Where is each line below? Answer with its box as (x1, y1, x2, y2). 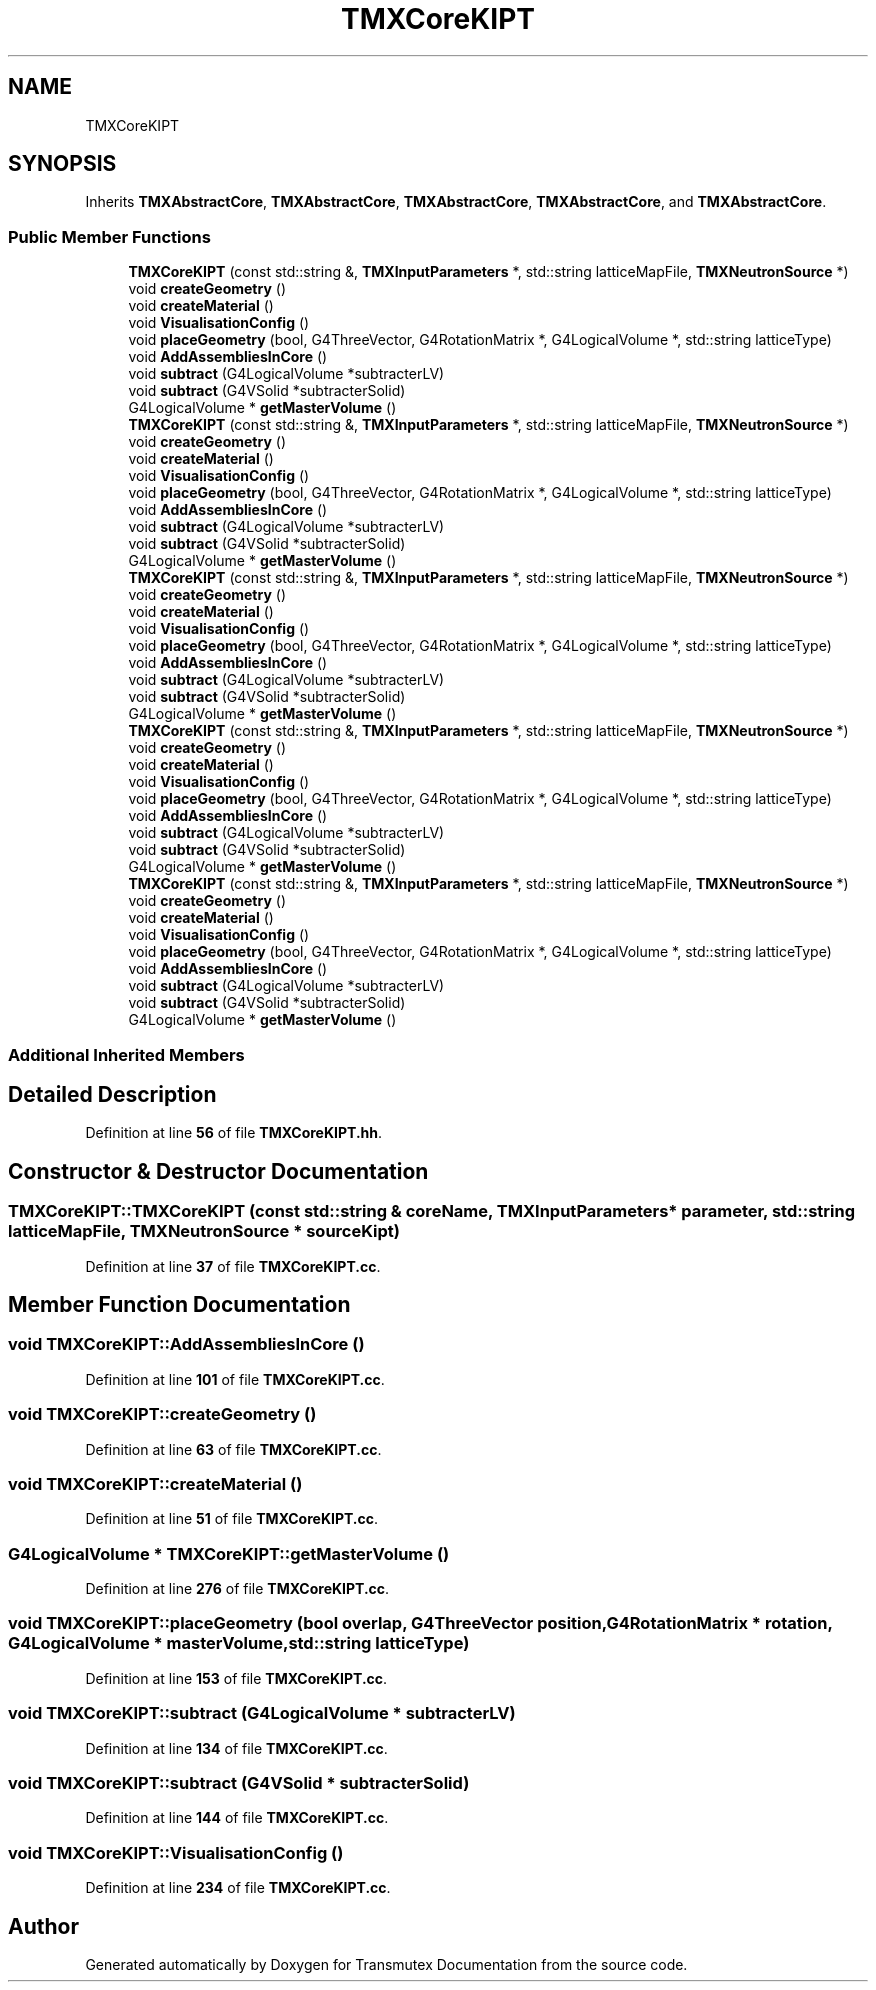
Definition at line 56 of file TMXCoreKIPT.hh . (85, 1124, 383, 1142)
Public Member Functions (8, 226, 211, 247)
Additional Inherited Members (8, 1044, 245, 1065)
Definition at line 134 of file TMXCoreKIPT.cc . (85, 1739, 388, 1757)
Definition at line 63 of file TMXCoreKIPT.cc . (85, 1440, 382, 1458)
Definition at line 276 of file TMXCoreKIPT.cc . (85, 1580, 390, 1598)
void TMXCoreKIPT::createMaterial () (8, 1473, 303, 1494)
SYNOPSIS (8, 151, 117, 177)
